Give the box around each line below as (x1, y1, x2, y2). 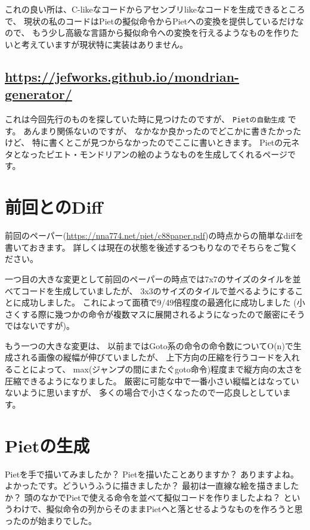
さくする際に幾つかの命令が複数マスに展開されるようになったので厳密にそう (5, 307, 305, 320)
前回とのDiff (5, 195, 103, 219)
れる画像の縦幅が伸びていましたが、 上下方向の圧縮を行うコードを (21, 351, 283, 363)
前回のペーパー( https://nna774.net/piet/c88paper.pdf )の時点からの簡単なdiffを (5, 229, 304, 242)
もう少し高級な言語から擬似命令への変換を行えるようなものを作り (32, 26, 291, 39)
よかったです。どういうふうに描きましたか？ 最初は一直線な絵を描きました (5, 479, 299, 492)
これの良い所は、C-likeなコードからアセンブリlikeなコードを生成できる (5, 3, 280, 15)
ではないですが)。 (5, 319, 75, 332)
